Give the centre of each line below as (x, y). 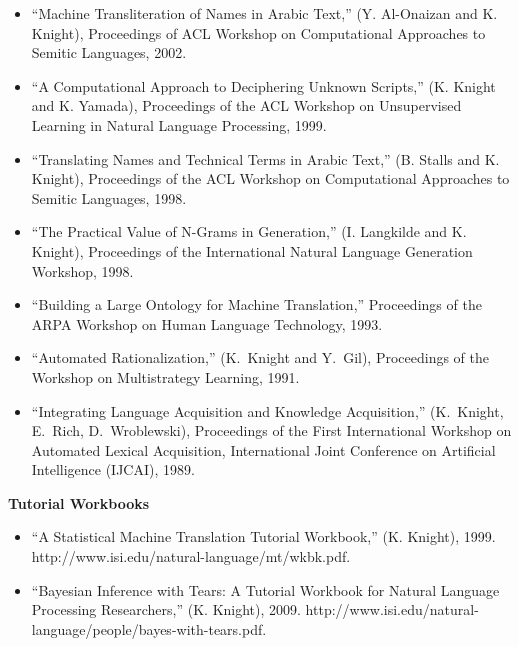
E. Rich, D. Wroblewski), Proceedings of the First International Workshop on (271, 430)
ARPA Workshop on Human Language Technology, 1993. (207, 323)
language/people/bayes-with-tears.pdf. (149, 628)
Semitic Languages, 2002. (109, 52)
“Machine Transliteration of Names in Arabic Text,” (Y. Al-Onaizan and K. (264, 13)
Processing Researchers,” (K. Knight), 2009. (166, 609)
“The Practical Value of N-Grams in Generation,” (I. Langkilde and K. (249, 231)
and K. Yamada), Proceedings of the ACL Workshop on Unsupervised (246, 105)
